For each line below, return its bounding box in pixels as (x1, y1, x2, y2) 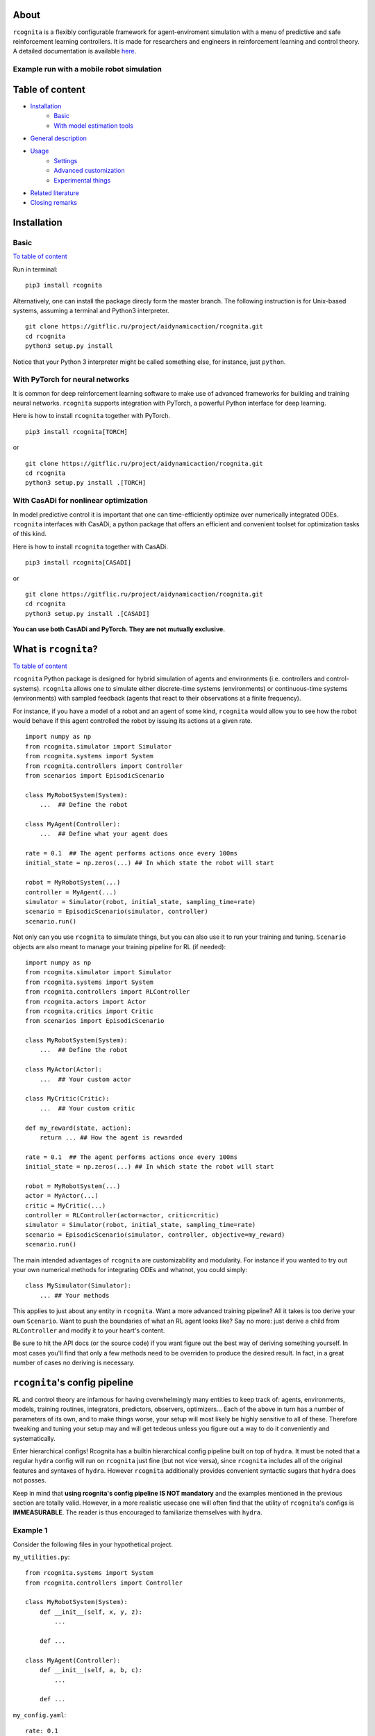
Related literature (30, 188, 79, 197)
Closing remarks (30, 199, 78, 207)
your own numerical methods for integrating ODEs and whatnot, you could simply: (12, 1266, 248, 1274)
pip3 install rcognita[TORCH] (25, 428, 128, 435)
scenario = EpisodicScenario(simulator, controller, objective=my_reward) (25, 1230, 285, 1239)
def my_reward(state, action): (25, 1124, 132, 1132)
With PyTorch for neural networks (12, 375, 130, 385)
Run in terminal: (12, 265, 58, 274)
